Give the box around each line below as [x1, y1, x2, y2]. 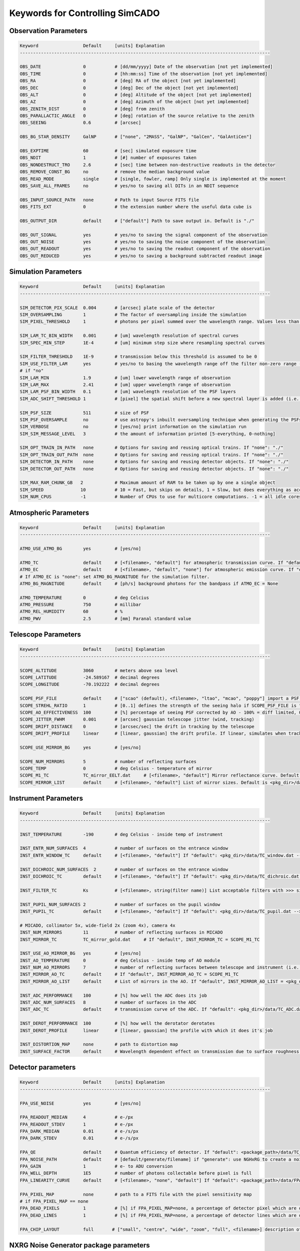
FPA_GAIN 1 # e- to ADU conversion [19, 1163, 173, 1169]
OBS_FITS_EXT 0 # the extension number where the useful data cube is [19, 204, 252, 210]
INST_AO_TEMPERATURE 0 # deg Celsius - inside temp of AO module [19, 957, 220, 963]
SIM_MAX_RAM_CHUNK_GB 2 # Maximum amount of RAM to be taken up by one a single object [19, 480, 276, 485]
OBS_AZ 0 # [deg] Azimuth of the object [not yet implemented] [19, 99, 249, 105]
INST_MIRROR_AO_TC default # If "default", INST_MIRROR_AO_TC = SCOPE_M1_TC [19, 971, 239, 977]
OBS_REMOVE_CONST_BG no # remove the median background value [19, 169, 210, 175]
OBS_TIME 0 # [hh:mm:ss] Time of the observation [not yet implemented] [19, 71, 267, 77]
